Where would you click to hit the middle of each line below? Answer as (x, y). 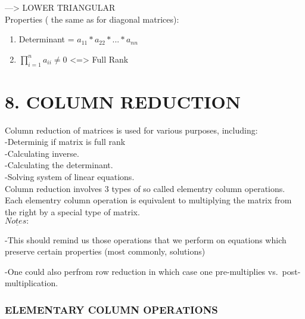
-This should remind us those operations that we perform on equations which (146, 239)
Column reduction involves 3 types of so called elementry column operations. (145, 188)
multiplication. (32, 283)
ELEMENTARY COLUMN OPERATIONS (111, 309)
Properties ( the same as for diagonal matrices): (92, 19)
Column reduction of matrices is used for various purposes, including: (131, 130)
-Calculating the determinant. (59, 165)
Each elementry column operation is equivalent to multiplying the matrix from (148, 200)
